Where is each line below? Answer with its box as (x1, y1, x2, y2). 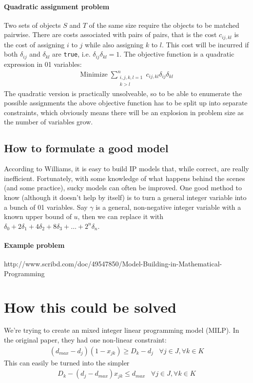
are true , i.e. (52, 49, 91, 59)
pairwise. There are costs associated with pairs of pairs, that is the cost (4, 29, 217, 40)
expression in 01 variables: (4, 59, 82, 69)
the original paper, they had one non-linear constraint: (4, 335, 167, 345)
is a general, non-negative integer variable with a (96, 202, 241, 212)
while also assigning (85, 39, 144, 49)
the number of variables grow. (4, 117, 93, 127)
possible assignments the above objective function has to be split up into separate (4, 98, 248, 108)
